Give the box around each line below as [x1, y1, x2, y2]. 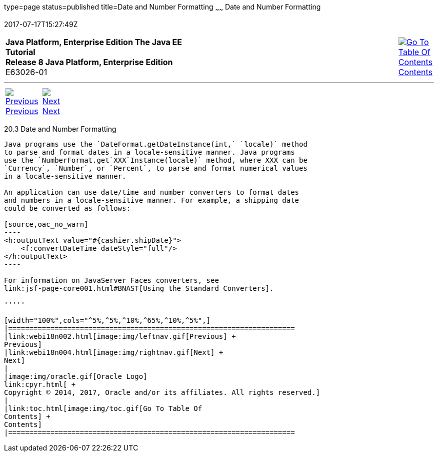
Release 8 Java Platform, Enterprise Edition [5, 57, 173, 67]
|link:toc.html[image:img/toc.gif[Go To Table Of [4, 404, 202, 412]
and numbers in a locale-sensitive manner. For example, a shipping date [4, 196, 299, 204]
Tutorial [5, 47, 35, 57]
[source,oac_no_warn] [4, 220, 88, 228]
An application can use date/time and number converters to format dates [4, 188, 299, 196]
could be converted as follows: [4, 204, 130, 212]
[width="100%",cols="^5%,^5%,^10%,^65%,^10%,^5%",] [4, 316, 211, 324]
